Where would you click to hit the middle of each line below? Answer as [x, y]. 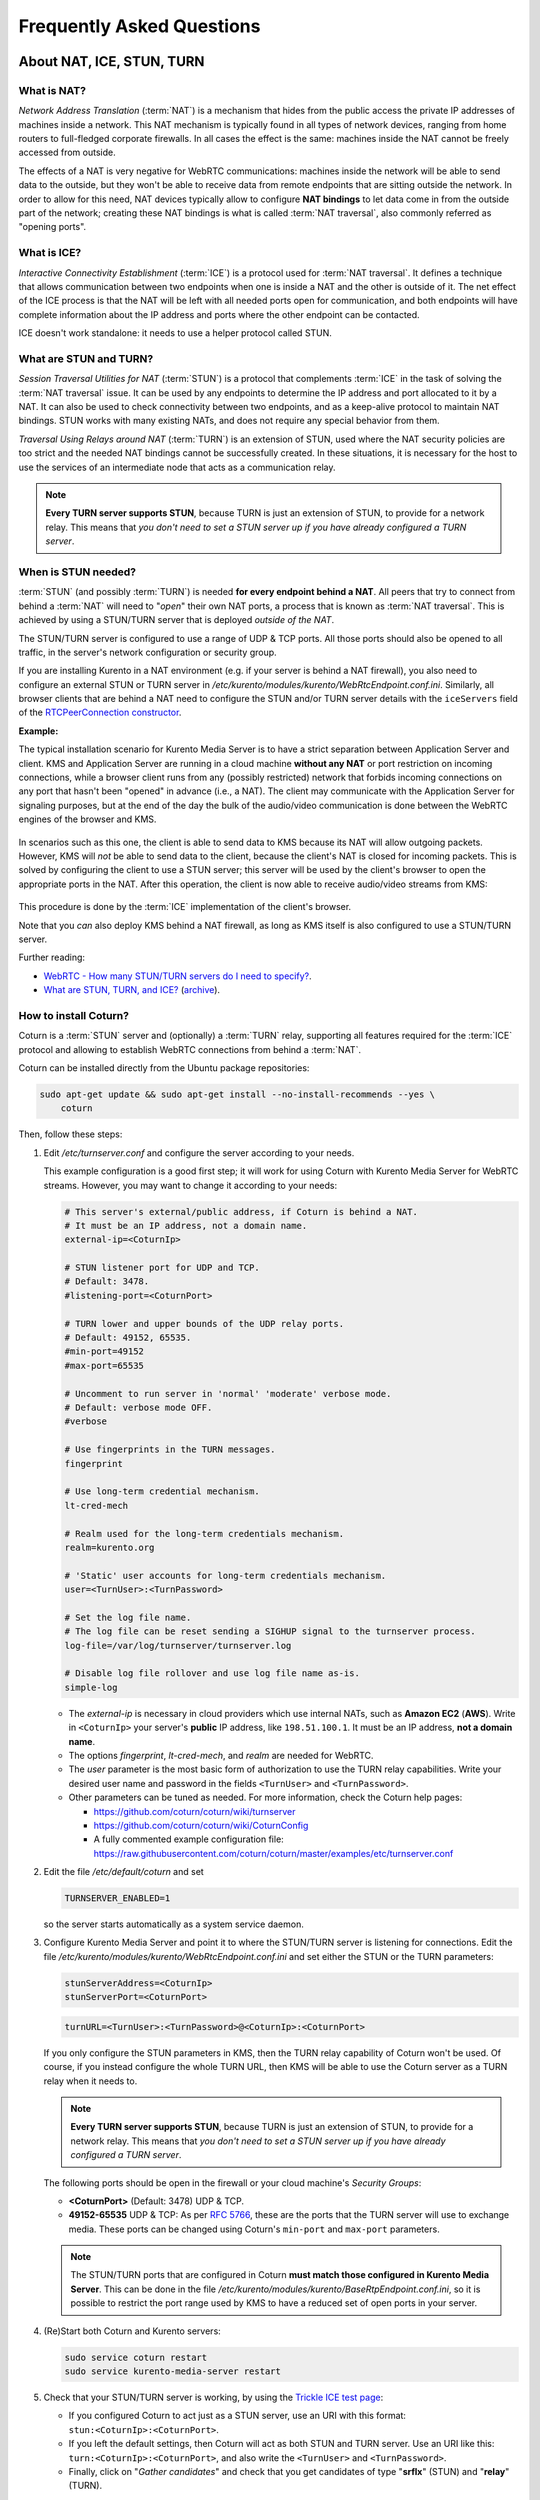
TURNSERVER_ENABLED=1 [117, 1898]
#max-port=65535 [104, 1365]
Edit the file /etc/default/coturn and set [123, 1872]
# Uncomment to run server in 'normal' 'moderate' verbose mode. [228, 1393]
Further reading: [51, 957]
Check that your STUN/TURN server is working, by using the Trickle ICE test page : [213, 2397]
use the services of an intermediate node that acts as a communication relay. [177, 467]
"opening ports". [52, 227]
